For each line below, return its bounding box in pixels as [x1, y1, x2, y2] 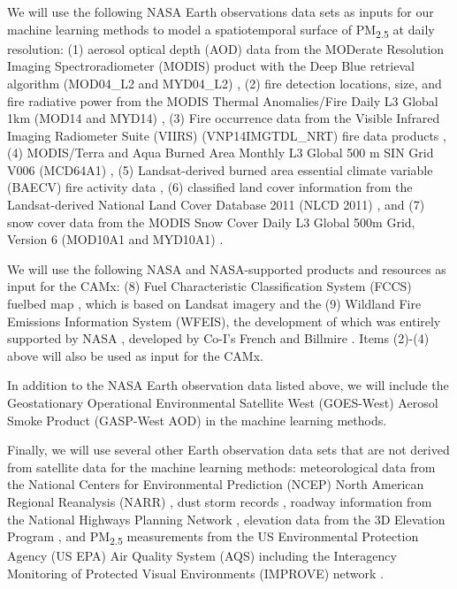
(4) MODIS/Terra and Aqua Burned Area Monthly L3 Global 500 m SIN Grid [7, 143, 434, 162]
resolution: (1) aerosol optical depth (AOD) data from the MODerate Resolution [7, 39, 445, 57]
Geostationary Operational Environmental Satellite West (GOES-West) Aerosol [7, 394, 438, 411]
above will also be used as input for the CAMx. [7, 346, 263, 364]
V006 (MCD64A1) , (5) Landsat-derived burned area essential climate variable [7, 160, 433, 179]
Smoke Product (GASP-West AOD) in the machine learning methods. [7, 410, 387, 429]
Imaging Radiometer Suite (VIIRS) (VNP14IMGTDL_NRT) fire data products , [7, 126, 446, 144]
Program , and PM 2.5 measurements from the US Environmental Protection [7, 527, 419, 547]
